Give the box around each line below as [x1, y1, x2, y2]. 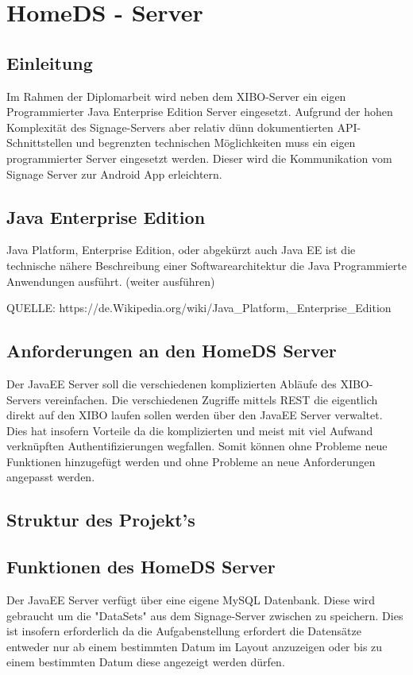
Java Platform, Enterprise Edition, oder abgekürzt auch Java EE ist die [6, 241, 356, 258]
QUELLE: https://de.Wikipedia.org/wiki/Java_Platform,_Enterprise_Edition [6, 299, 392, 316]
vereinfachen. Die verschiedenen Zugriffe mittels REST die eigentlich [44, 391, 378, 407]
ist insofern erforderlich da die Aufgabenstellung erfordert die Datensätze [6, 623, 361, 639]
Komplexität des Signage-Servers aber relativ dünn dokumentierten [6, 118, 334, 135]
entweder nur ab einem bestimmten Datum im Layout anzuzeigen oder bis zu [6, 638, 383, 654]
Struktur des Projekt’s [6, 507, 195, 532]
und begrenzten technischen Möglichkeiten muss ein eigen [75, 134, 356, 151]
